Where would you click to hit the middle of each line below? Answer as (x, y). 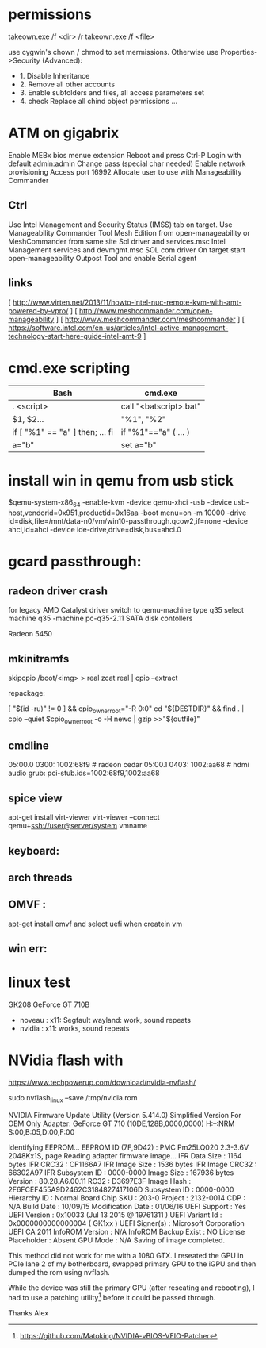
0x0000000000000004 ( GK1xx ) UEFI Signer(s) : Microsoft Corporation (127, 1223)
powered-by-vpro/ (38, 310)
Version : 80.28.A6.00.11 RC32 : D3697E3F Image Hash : (100, 1181)
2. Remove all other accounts (67, 84)
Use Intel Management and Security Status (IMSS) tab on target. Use (120, 225)
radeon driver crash (58, 591)
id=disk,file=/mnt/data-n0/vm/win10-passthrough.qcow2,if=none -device (128, 521)
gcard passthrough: (75, 562)
